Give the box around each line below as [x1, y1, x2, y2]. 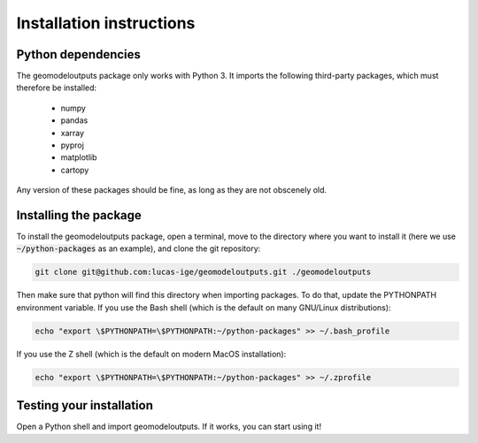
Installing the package [16, 208, 142, 223]
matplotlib [60, 152, 97, 163]
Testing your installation [16, 398, 154, 413]
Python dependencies [16, 47, 142, 62]
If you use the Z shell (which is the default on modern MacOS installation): [16, 348, 287, 359]
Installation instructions [16, 13, 196, 33]
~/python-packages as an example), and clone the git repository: [16, 243, 261, 254]
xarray [60, 127, 84, 138]
